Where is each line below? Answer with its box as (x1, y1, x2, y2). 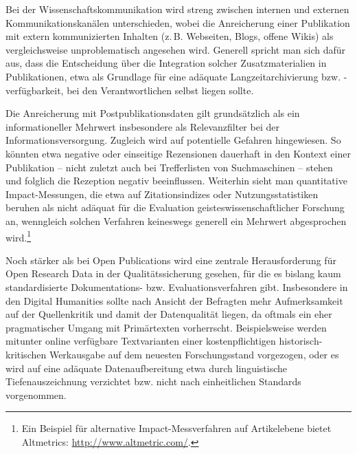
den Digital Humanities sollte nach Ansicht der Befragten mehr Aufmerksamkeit (5, 293, 343, 307)
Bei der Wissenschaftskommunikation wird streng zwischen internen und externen (5, 2, 349, 16)
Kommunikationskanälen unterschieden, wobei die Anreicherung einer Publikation (5, 15, 350, 30)
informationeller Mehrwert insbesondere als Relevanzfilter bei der (5, 119, 279, 133)
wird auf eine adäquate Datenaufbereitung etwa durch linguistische (5, 360, 288, 375)
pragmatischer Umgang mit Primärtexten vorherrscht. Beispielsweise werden (5, 320, 327, 334)
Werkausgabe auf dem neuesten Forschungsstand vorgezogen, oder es (49, 347, 339, 361)
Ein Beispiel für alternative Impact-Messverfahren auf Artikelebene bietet (21, 421, 332, 435)
